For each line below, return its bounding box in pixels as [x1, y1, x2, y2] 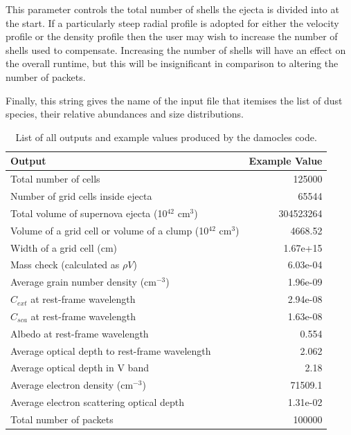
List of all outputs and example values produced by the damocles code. [15, 129, 317, 144]
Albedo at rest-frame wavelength [10, 326, 149, 340]
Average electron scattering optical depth [10, 395, 185, 409]
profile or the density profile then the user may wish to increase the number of [6, 29, 338, 44]
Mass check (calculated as [10, 257, 120, 272]
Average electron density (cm [10, 378, 134, 392]
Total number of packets [10, 412, 114, 426]
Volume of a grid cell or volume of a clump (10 [10, 223, 209, 237]
